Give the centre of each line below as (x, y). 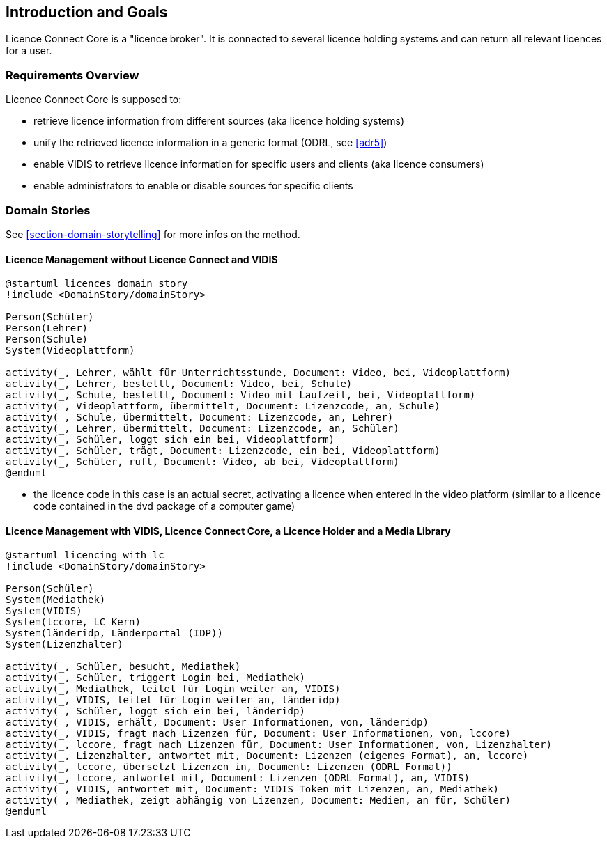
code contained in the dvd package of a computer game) (164, 506)
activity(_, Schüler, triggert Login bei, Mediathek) (155, 678)
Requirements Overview (72, 75)
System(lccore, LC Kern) (73, 622)
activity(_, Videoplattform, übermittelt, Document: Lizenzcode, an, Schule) (223, 406)
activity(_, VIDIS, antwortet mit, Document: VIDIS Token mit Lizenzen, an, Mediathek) (253, 789)
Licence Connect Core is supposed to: (94, 100)
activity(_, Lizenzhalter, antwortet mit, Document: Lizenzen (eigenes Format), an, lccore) (267, 756)
